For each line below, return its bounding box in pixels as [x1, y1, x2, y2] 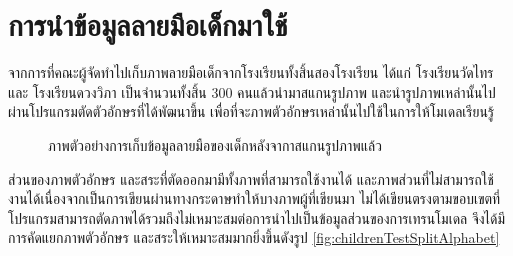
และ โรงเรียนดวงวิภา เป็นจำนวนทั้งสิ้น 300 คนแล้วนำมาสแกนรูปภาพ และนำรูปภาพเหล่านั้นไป [8, 81, 496, 102]
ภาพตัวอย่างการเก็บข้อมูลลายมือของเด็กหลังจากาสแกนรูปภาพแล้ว [48, 134, 382, 155]
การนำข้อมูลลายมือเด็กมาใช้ [8, 4, 288, 45]
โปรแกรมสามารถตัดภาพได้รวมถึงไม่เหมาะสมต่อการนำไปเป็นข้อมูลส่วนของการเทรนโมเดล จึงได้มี [8, 207, 506, 228]
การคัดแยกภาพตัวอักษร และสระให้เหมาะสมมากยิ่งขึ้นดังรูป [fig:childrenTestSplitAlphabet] [8, 227, 500, 248]
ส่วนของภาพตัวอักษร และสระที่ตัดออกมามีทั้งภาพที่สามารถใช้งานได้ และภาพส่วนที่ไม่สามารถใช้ [8, 168, 494, 189]
